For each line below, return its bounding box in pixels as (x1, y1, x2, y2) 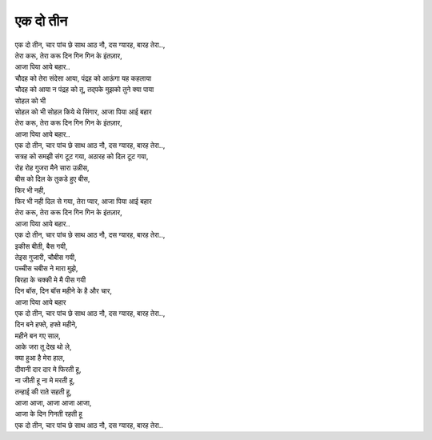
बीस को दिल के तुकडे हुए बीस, (14, 174, 90, 184)
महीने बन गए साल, (14, 330, 61, 340)
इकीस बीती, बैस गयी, (14, 241, 68, 251)
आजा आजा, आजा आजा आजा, (14, 398, 92, 408)
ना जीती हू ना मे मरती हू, (14, 376, 75, 386)
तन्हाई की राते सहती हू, (14, 386, 72, 396)
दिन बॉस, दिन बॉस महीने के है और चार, (14, 286, 112, 296)
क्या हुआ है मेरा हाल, (14, 353, 66, 363)
